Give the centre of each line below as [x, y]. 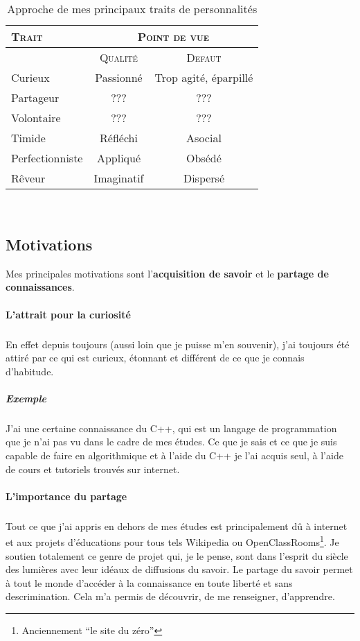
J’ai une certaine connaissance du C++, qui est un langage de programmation [171, 428]
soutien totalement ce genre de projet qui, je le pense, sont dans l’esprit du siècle [177, 555]
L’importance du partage [66, 496]
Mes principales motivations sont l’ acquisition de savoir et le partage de [167, 273]
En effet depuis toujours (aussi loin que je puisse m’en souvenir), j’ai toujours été [178, 344]
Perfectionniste [47, 158]
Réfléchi [119, 138]
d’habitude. [30, 371]
